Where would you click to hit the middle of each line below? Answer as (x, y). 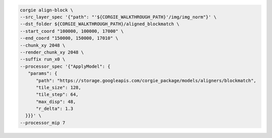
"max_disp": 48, (56, 101)
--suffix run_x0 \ (43, 59)
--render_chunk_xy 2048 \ (52, 52)
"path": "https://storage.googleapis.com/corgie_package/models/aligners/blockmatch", (146, 80)
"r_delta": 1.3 (55, 109)
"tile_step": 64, (57, 95)
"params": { (43, 74)
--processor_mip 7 (43, 123)
